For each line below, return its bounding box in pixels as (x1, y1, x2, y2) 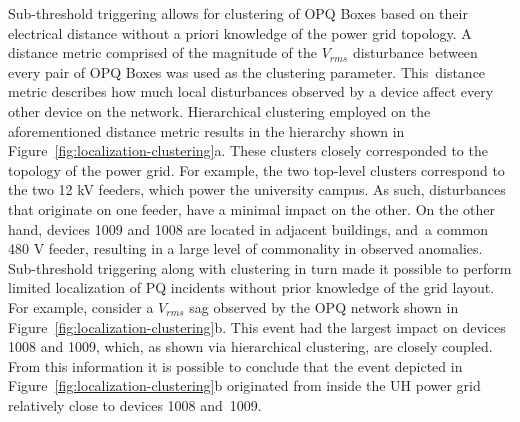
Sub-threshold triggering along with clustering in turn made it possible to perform (8, 257, 512, 278)
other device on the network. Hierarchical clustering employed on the (8, 100, 431, 121)
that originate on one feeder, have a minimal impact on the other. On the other (8, 198, 496, 219)
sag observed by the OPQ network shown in (189, 296, 459, 317)
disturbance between (352, 42, 478, 63)
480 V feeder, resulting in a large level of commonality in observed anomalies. (8, 238, 483, 259)
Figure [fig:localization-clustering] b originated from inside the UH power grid (8, 375, 481, 396)
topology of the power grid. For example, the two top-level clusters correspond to (8, 159, 505, 180)
